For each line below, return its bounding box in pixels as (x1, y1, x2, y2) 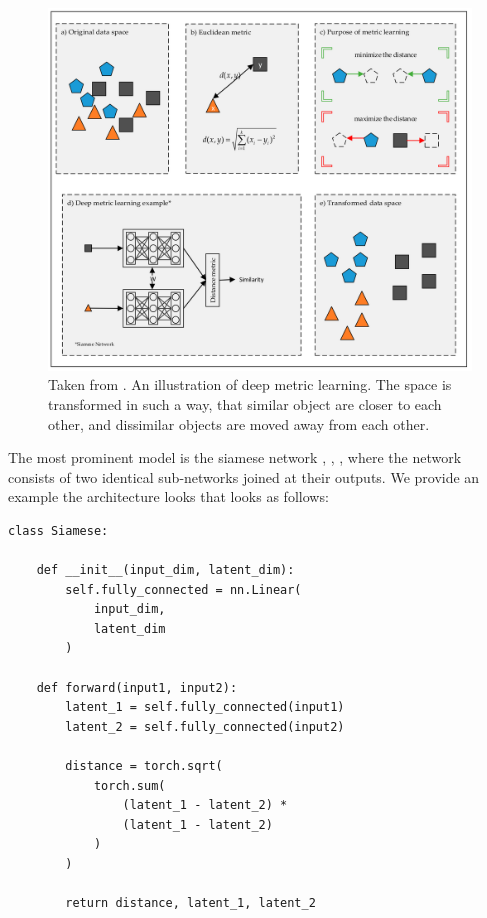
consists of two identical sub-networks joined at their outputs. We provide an (8, 466, 480, 487)
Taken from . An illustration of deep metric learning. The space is (48, 374, 452, 395)
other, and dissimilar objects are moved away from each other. (48, 413, 430, 434)
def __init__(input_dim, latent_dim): (36, 563, 295, 578)
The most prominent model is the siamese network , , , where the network (8, 447, 462, 468)
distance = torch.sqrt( (65, 759, 223, 773)
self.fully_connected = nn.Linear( (65, 582, 302, 597)
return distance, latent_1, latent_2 (65, 896, 316, 911)
